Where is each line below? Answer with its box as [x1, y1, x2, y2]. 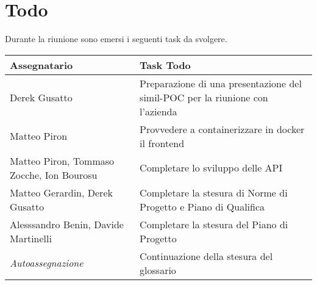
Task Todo [140, 57, 191, 72]
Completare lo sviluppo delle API [140, 161, 283, 175]
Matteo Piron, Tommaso [10, 153, 115, 168]
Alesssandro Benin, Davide [10, 217, 124, 231]
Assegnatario [10, 57, 73, 72]
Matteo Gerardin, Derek [10, 185, 113, 200]
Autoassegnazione [10, 256, 84, 270]
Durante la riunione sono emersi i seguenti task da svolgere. [5, 32, 227, 45]
